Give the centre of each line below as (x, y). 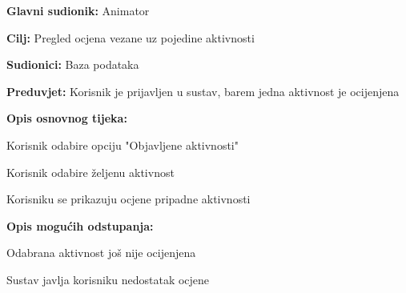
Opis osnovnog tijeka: (67, 118)
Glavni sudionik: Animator (78, 10)
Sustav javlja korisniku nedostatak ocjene (108, 279)
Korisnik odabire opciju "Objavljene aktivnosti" (123, 144)
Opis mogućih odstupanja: (80, 225)
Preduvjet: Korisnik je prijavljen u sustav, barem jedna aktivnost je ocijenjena (203, 91)
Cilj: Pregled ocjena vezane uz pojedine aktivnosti (131, 37)
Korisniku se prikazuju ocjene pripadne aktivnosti (129, 199)
